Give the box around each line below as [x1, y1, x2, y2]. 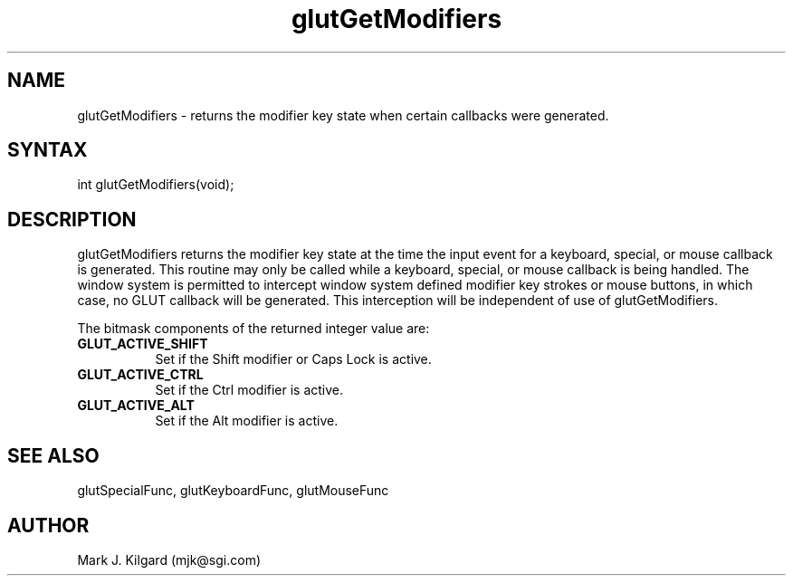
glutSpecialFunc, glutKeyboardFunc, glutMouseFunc [77, 483, 389, 499]
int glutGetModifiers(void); [77, 177, 234, 193]
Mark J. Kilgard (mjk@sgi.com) [77, 551, 262, 568]
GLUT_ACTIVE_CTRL [77, 367, 204, 383]
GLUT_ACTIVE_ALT [77, 397, 195, 414]
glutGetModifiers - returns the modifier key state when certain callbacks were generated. [77, 107, 609, 123]
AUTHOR [7, 513, 90, 537]
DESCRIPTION [7, 207, 137, 231]
